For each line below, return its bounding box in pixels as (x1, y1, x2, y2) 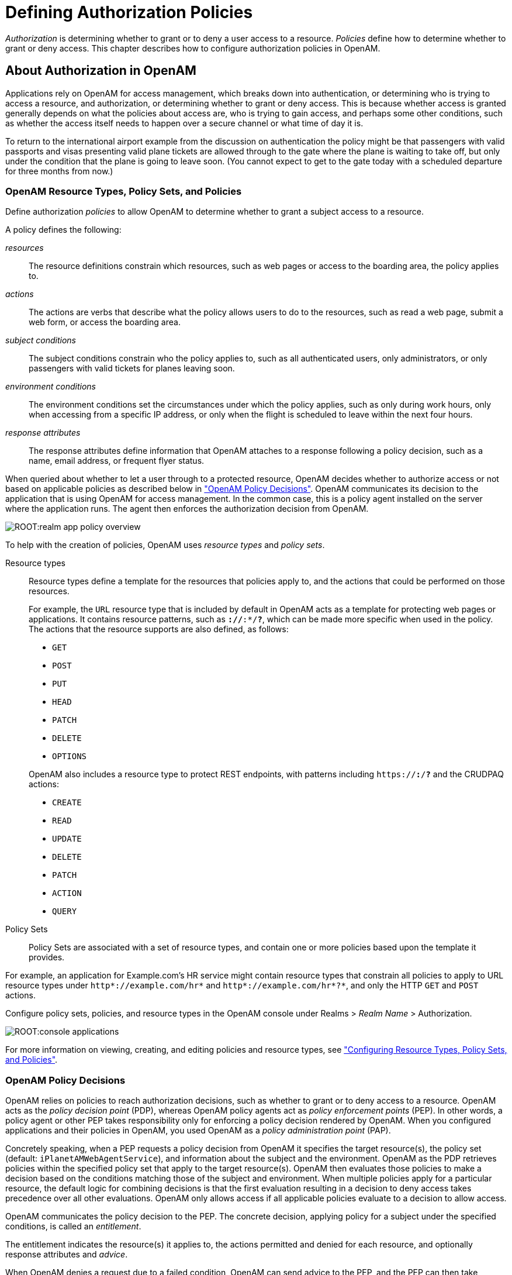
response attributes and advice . (5, 1249, 128, 1260)
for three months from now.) (5, 166, 113, 176)
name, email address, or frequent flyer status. (29, 456, 205, 466)
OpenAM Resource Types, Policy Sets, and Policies (5, 185, 242, 197)
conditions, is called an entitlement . (5, 1221, 141, 1232)
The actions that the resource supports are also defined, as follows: (29, 624, 289, 635)
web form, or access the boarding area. (29, 317, 181, 328)
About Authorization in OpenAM (5, 63, 196, 78)
